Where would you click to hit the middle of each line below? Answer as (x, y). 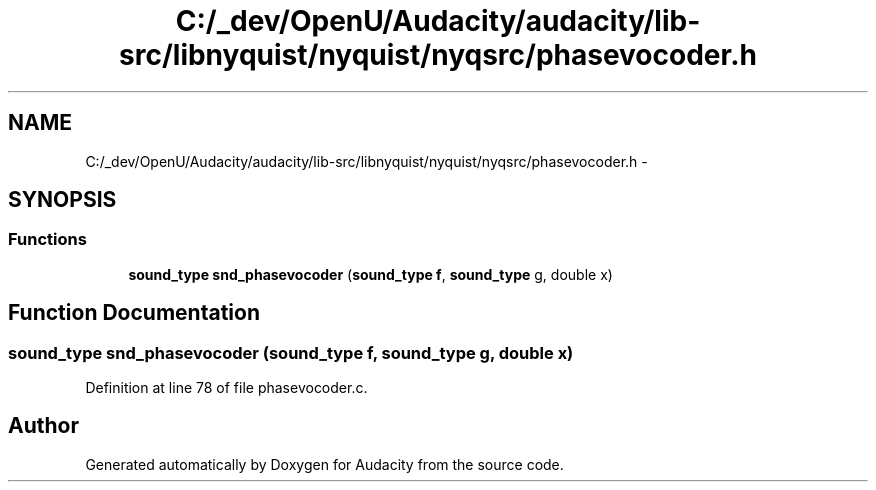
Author (43, 426)
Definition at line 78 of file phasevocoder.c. (226, 388)
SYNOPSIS (62, 200)
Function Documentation (134, 313)
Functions (47, 239)
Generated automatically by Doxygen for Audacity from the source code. (324, 464)
